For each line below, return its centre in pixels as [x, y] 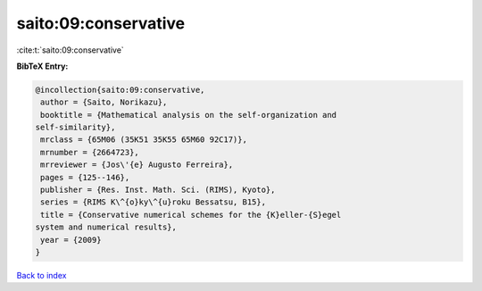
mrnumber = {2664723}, [90, 152]
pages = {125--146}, [85, 177]
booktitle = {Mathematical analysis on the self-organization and [189, 115]
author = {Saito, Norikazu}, [104, 102]
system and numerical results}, [106, 227]
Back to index [42, 275]
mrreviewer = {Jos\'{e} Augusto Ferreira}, [137, 165]
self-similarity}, [75, 128]
